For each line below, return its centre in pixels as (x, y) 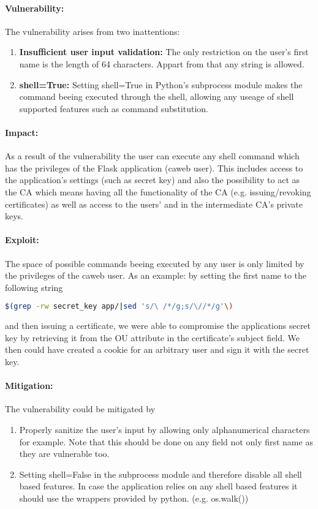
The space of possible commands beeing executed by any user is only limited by (155, 263)
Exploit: (22, 240)
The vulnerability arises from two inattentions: (93, 31)
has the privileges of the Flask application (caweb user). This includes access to (154, 168)
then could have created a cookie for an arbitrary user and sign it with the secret (157, 349)
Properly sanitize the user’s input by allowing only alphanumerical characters (165, 429)
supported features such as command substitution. (114, 108)
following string (34, 287)
